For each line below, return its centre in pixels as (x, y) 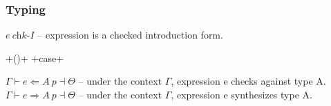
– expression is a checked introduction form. (130, 35)
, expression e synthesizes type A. (242, 94)
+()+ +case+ (35, 57)
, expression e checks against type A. (248, 81)
